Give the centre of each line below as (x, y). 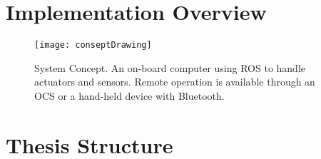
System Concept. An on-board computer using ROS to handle (170, 67)
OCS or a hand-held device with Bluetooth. (129, 95)
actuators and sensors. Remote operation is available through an (175, 82)
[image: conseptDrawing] (93, 45)
